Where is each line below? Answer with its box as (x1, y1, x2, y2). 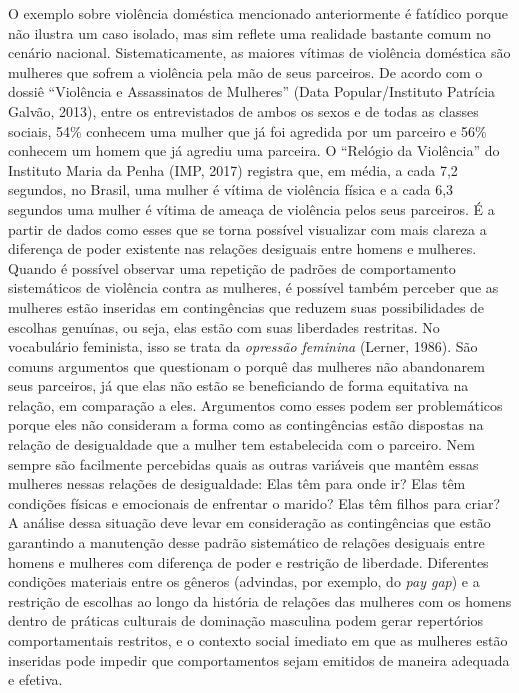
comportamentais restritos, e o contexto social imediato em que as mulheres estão (8, 630, 508, 650)
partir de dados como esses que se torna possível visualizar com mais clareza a (8, 218, 487, 239)
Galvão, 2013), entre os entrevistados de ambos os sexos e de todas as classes (8, 100, 479, 121)
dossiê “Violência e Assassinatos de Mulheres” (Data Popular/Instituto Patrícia (8, 81, 496, 102)
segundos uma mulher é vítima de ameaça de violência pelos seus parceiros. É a (8, 198, 495, 219)
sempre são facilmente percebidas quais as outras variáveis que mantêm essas (8, 453, 479, 474)
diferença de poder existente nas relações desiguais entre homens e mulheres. (8, 238, 477, 259)
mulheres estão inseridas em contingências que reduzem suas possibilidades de (8, 296, 485, 317)
